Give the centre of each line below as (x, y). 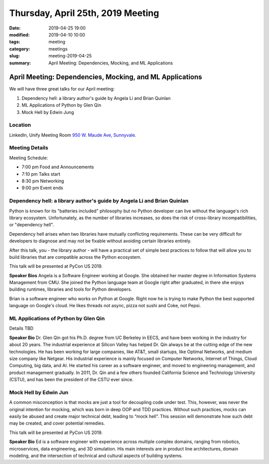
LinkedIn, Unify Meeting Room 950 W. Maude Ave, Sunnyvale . (73, 135)
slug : (14, 56)
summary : (20, 63)
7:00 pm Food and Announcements (58, 167)
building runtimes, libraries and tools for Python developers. (70, 289)
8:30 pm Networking (43, 181)
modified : (19, 34)
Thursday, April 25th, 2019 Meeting (84, 13)
